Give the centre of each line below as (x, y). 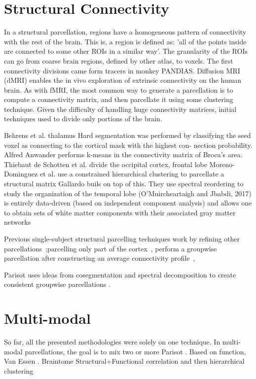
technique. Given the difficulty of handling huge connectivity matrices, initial (120, 109)
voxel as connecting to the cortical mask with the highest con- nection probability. (128, 145)
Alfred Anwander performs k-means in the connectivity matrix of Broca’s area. (123, 155)
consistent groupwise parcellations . (57, 284)
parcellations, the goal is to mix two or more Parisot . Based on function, (135, 351)
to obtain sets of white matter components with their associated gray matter (120, 212)
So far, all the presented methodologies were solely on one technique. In (112, 342)
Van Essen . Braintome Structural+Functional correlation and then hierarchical (124, 361)
